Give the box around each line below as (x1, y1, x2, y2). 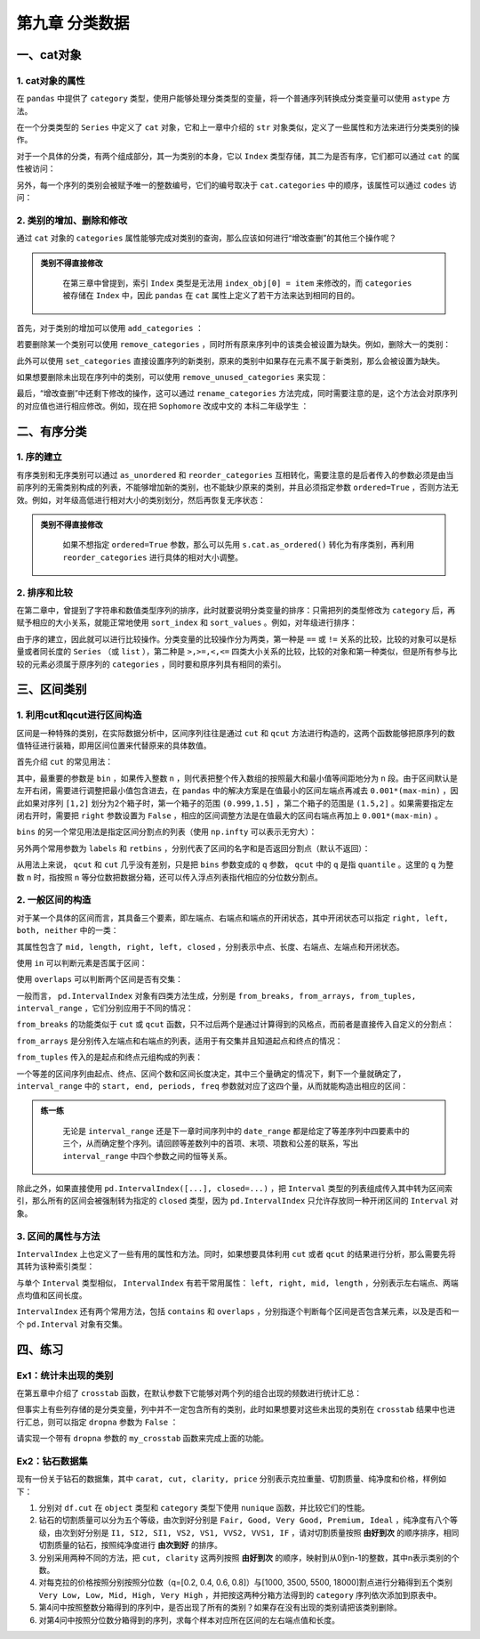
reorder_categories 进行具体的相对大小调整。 (62, 552, 244, 563)
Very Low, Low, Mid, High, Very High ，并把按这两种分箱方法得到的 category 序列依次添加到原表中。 (38, 1589, 442, 1600)
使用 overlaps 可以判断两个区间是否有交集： (16, 974, 184, 985)
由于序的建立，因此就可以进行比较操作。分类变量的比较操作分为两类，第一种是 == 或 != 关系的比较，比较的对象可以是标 (16, 633, 457, 645)
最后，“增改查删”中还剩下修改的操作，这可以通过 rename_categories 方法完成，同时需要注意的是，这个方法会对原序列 (16, 388, 458, 399)
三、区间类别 (16, 682, 87, 697)
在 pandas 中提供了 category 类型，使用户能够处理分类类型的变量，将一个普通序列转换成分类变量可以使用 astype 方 (16, 93, 451, 104)
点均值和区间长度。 (16, 1290, 87, 1301)
